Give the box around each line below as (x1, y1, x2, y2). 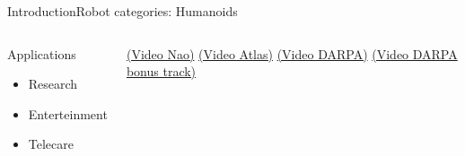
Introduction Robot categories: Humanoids (7, 2, 238, 20)
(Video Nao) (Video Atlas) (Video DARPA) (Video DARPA (126, 44, 458, 63)
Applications (7, 44, 76, 63)
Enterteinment (28, 104, 108, 123)
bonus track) (126, 62, 197, 81)
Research (28, 74, 78, 93)
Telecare (28, 134, 74, 153)
